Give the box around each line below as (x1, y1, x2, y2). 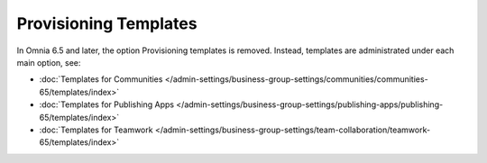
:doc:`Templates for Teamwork (39, 124, 153, 135)
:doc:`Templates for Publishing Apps (39, 99, 175, 110)
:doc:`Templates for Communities (39, 74, 163, 85)
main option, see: (16, 57, 81, 68)
